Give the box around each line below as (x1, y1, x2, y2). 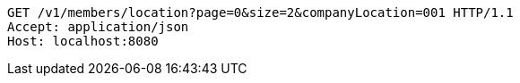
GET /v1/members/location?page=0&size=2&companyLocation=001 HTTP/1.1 (7, 5, 514, 20)
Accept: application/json (7, 20, 189, 34)
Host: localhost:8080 (7, 34, 159, 48)
